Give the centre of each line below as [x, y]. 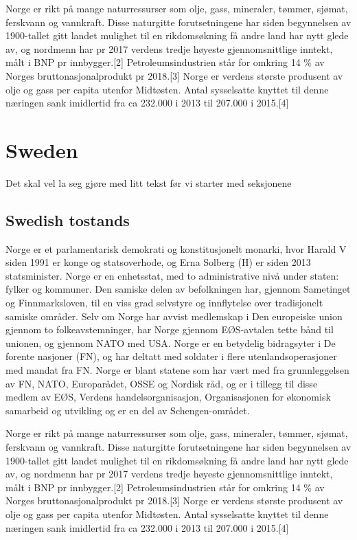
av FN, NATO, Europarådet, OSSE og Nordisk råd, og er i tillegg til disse [162, 383]
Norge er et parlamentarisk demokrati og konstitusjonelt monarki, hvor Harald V [176, 248]
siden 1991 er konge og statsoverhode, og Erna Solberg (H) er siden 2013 [158, 262]
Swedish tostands [68, 220]
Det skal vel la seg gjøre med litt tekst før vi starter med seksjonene [149, 182]
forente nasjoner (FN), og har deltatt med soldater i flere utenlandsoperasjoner [171, 356]
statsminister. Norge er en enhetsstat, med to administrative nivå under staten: [172, 275]
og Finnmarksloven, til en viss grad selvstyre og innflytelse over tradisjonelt [164, 303]
